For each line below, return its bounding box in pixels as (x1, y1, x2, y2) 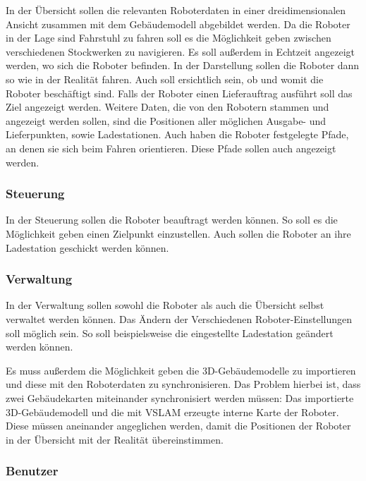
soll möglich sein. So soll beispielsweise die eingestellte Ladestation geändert (6, 325, 334, 340)
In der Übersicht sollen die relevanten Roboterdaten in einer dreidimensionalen (6, 3, 346, 17)
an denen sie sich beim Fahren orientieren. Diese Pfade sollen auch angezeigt (6, 140, 336, 155)
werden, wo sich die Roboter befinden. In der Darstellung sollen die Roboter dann (6, 58, 360, 73)
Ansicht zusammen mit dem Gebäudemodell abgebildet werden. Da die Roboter (6, 16, 350, 31)
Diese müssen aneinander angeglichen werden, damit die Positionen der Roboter (6, 418, 351, 433)
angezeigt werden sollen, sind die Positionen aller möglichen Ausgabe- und (6, 113, 327, 128)
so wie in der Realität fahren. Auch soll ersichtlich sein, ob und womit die (6, 71, 324, 86)
